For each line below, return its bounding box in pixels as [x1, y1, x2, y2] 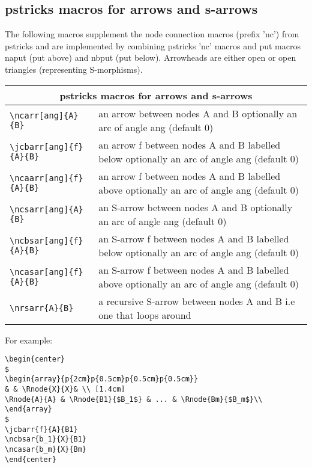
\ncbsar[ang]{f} [10, 235, 83, 245]
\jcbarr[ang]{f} [10, 141, 83, 152]
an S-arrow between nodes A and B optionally [98, 200, 293, 214]
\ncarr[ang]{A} [10, 110, 79, 120]
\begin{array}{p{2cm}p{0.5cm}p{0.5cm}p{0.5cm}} [5, 375, 199, 384]
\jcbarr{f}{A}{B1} [5, 425, 78, 434]
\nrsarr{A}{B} [10, 303, 74, 313]
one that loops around [98, 307, 191, 322]
